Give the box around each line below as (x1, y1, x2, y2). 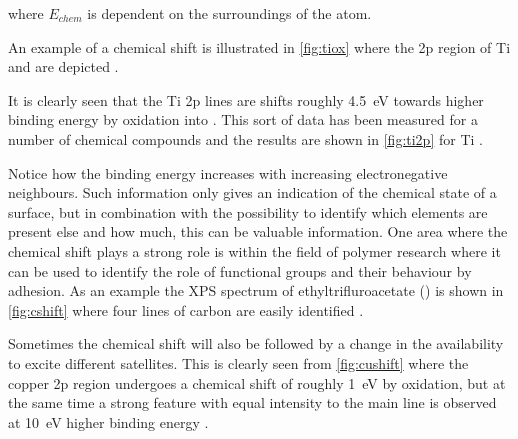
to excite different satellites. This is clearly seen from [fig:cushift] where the (8, 352, 469, 373)
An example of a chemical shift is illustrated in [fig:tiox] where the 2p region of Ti (8, 36, 511, 57)
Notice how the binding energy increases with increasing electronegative (8, 162, 448, 183)
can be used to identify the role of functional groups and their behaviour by (8, 260, 472, 281)
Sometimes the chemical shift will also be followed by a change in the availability (8, 333, 504, 354)
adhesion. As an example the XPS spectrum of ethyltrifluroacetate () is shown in (8, 280, 504, 301)
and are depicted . (8, 56, 119, 77)
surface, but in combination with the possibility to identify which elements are (8, 201, 488, 222)
